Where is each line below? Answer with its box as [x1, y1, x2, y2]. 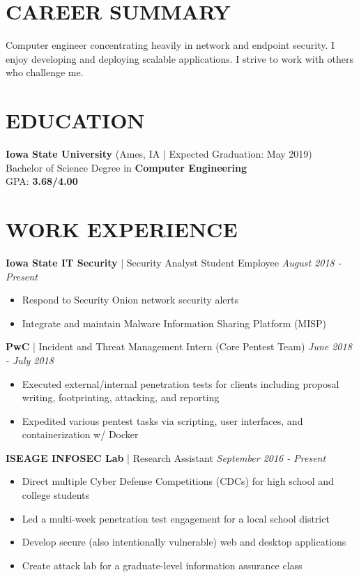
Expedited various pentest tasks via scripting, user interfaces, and [22, 413, 303, 428]
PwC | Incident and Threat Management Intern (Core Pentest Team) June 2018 [6, 339, 352, 354]
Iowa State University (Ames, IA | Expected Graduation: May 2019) [6, 147, 312, 161]
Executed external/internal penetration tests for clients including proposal [22, 376, 339, 391]
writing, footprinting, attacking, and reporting [22, 390, 220, 405]
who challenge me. [6, 65, 84, 80]
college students [22, 488, 89, 502]
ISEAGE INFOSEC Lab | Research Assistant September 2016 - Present [6, 450, 326, 465]
